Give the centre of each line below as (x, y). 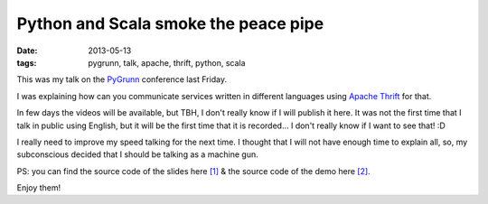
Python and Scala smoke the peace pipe (170, 23)
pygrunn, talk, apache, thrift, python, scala (167, 62)
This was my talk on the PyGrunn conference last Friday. (122, 79)
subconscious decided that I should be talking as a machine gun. (137, 154)
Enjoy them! (39, 188)
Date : (27, 51)
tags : (27, 62)
